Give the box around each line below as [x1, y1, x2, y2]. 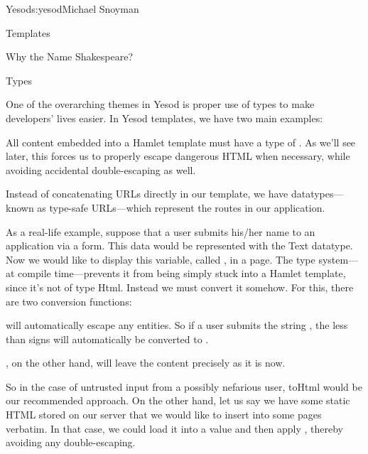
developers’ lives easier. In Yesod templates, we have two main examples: [6, 110, 323, 125]
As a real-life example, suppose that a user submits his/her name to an [6, 224, 315, 239]
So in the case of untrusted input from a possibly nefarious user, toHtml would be [6, 379, 362, 394]
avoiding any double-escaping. [6, 435, 136, 450]
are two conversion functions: [6, 293, 132, 308]
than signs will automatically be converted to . [6, 331, 209, 346]
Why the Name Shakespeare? [6, 49, 133, 64]
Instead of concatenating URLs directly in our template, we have [6, 186, 288, 201]
